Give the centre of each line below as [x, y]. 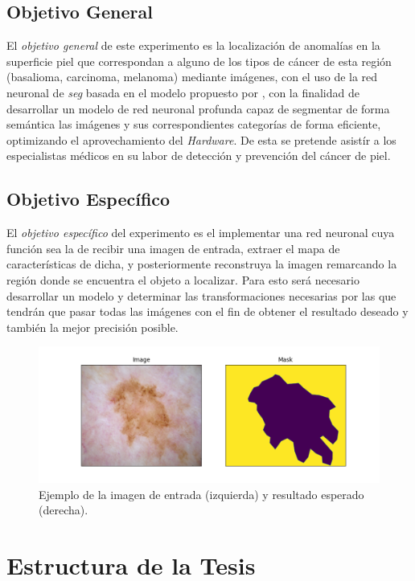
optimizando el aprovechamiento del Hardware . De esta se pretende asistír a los [201, 139]
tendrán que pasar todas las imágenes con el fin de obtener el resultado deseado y [207, 311]
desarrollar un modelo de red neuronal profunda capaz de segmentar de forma [198, 108]
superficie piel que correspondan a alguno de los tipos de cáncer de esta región [199, 61]
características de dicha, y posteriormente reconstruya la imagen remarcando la [202, 264]
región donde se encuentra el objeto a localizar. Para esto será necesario [183, 279]
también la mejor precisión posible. [92, 327]
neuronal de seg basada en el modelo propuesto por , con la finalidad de [183, 92]
